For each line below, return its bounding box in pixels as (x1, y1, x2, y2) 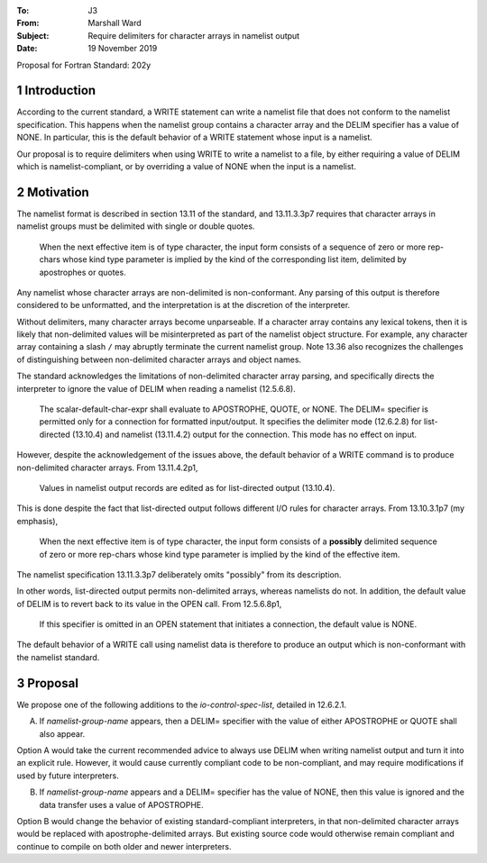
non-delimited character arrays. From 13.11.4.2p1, (16, 462, 198, 473)
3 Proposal (16, 676, 78, 691)
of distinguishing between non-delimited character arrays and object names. (16, 354, 302, 365)
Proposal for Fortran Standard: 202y (16, 59, 152, 70)
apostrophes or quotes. (39, 267, 126, 277)
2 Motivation (16, 185, 89, 200)
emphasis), (16, 515, 59, 526)
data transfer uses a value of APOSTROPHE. (39, 799, 205, 810)
